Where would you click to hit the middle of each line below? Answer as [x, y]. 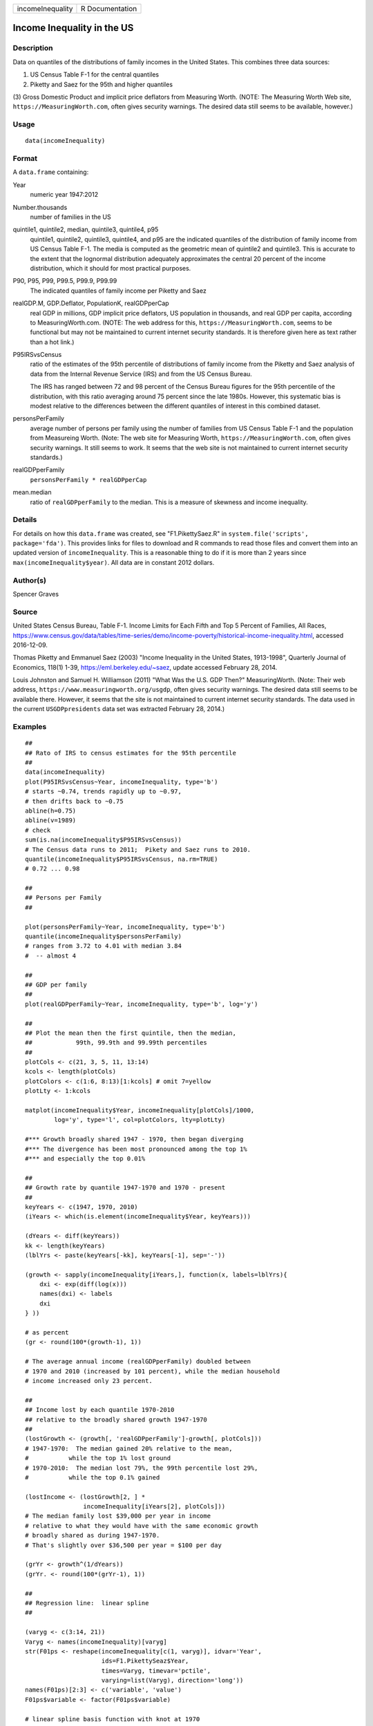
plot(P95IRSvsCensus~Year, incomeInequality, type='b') [122, 782]
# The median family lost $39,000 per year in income [118, 1516]
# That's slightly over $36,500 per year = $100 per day [124, 1545]
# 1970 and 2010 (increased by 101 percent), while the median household [153, 1371]
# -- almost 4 [51, 956]
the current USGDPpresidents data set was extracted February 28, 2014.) [119, 709]
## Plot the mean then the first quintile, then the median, [131, 1033]
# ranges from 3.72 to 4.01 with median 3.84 [104, 946]
